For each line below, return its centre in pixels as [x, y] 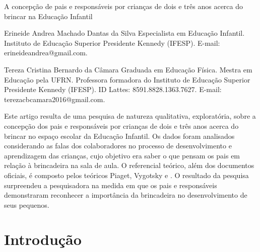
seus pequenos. [27, 204]
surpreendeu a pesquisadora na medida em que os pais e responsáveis [111, 185]
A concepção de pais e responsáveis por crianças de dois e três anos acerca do [123, 6]
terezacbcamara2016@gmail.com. [55, 99]
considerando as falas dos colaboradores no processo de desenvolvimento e [118, 146]
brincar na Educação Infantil [48, 16]
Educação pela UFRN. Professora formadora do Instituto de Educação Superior [127, 79]
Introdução [43, 239]
